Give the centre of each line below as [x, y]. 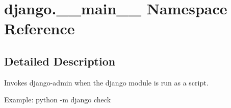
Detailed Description [60, 61]
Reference [40, 28]
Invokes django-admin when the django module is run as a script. [106, 82]
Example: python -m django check [58, 100]
